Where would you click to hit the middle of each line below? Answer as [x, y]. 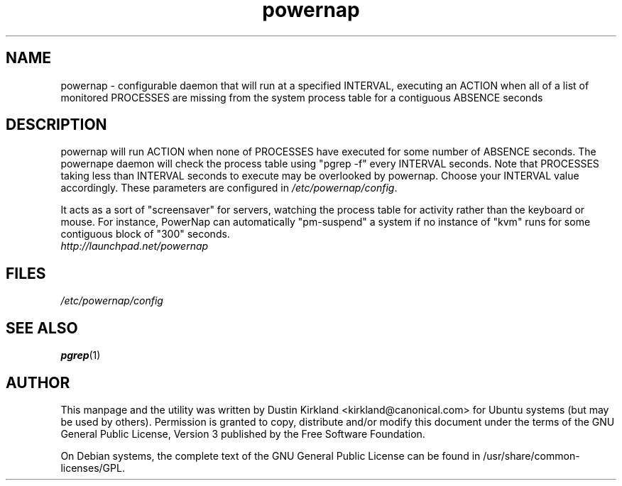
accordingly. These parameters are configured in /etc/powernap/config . [229, 188]
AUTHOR [38, 382]
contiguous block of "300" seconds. [145, 234]
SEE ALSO [42, 328]
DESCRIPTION [56, 125]
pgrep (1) [81, 355]
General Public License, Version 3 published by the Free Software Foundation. [243, 433]
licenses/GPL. [93, 468]
